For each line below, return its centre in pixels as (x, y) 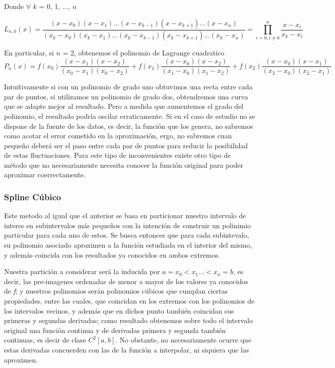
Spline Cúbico (33, 196)
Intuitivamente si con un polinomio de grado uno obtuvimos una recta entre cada (128, 87)
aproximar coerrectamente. (45, 175)
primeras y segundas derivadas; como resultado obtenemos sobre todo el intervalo (129, 320)
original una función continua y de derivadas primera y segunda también (115, 330)
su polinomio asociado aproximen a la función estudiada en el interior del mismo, (128, 245)
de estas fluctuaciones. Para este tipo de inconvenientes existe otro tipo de (118, 155)
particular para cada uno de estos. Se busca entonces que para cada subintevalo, (127, 235)
